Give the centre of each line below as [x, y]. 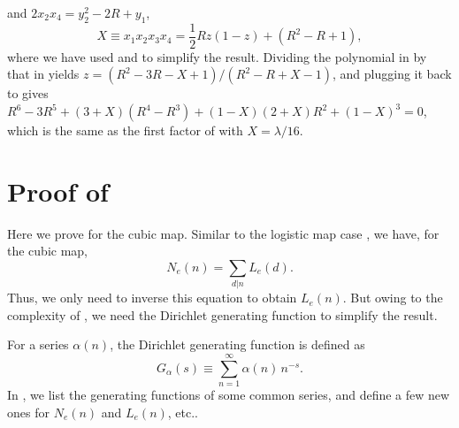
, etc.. [183, 412]
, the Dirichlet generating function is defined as [237, 344]
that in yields [43, 74]
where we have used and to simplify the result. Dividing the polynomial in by [217, 56]
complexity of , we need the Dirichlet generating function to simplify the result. [222, 314]
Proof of [58, 191]
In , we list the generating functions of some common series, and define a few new [229, 395]
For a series [38, 344]
